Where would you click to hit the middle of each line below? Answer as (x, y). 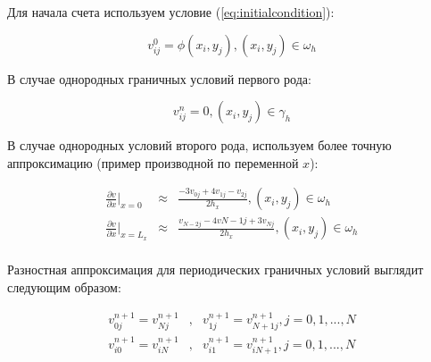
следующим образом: (64, 287)
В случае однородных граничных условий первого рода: (159, 78)
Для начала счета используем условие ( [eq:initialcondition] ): (171, 12)
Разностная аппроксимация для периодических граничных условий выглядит (215, 269)
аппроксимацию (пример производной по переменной (153, 162)
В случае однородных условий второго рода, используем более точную (199, 145)
